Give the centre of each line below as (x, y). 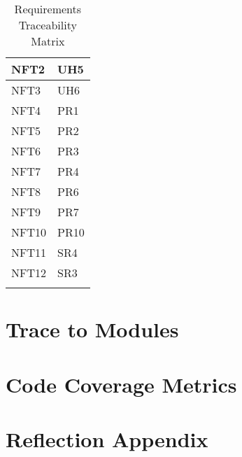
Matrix (48, 41)
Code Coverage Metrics (121, 384)
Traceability (48, 25)
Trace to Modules (92, 329)
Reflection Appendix (107, 438)
